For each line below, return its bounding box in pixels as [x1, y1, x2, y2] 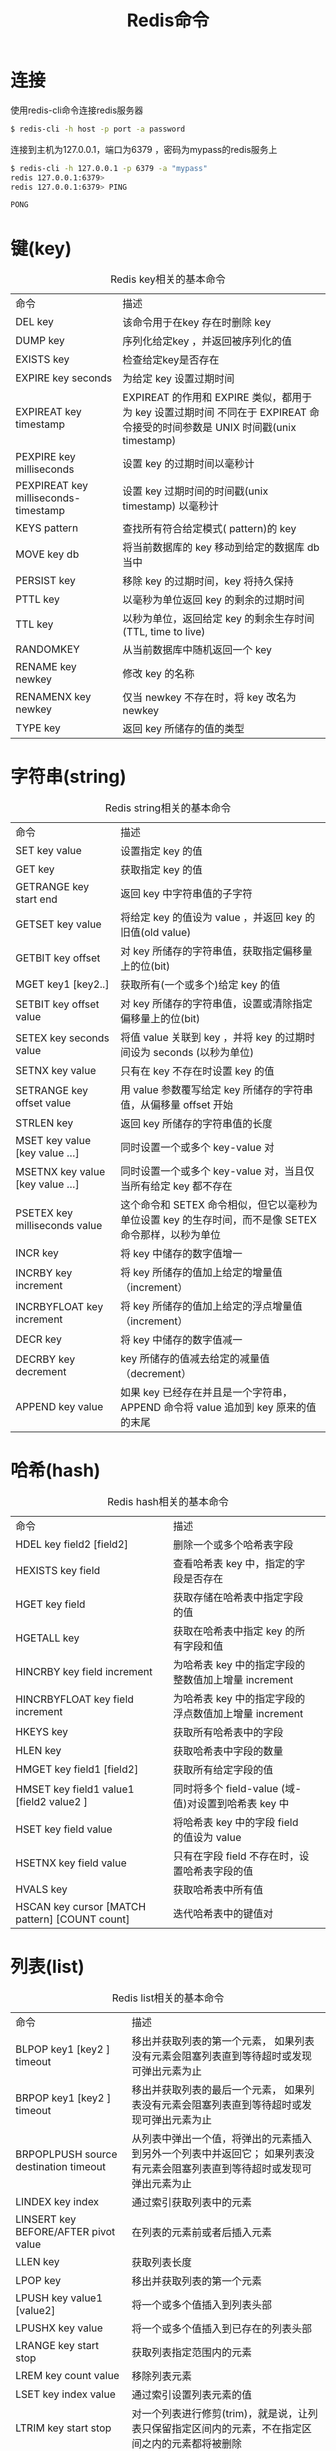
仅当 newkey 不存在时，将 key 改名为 [122, 691, 297, 705]
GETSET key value [15, 917, 102, 931]
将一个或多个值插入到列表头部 [131, 2298, 272, 2312]
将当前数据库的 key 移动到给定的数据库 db [122, 541, 320, 555]
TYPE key [15, 721, 62, 735]
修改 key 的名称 [122, 667, 195, 681]
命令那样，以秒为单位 [119, 1228, 221, 1242]
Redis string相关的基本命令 [104, 801, 232, 815]
